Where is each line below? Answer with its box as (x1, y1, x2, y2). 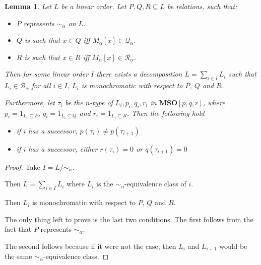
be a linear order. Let (61, 1, 126, 11)
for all (31, 80, 51, 91)
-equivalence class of (124, 178, 186, 189)
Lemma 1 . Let (5, 1, 51, 11)
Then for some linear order (5, 69, 89, 79)
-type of (90, 97, 113, 107)
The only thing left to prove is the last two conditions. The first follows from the (5, 214, 253, 224)
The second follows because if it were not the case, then (5, 240, 176, 251)
